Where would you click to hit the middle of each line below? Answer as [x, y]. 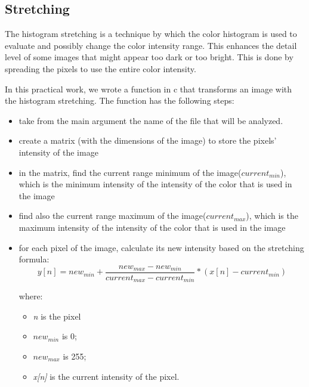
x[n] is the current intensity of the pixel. [106, 376]
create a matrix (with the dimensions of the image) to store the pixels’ [148, 140]
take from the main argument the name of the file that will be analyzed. [151, 120]
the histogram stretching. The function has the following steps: [120, 100]
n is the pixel [57, 316]
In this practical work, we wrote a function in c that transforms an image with [149, 89]
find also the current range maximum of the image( [112, 216]
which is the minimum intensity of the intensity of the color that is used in [155, 184]
